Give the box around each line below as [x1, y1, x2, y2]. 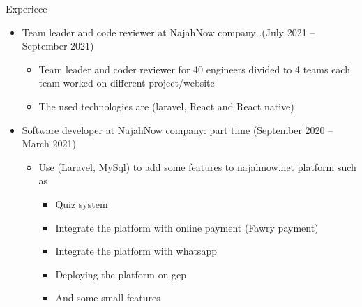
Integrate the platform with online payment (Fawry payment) [55, 220, 319, 234]
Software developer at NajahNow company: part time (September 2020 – [22, 122, 333, 137]
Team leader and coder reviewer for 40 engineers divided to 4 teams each [38, 61, 350, 76]
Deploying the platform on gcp [55, 267, 187, 281]
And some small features [55, 290, 160, 305]
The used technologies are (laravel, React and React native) [38, 98, 294, 113]
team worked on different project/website [38, 75, 215, 90]
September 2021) [22, 38, 94, 53]
